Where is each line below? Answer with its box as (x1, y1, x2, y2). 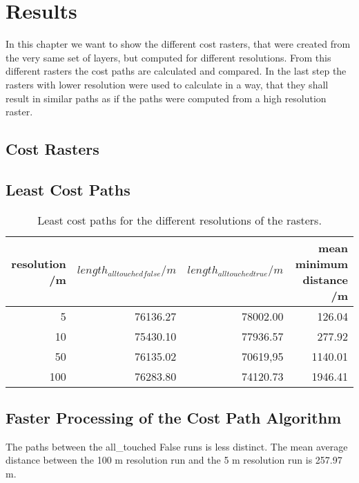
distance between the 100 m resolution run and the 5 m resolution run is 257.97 (6, 453, 342, 467)
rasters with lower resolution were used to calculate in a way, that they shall (6, 77, 329, 91)
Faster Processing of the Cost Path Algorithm (6, 407, 342, 428)
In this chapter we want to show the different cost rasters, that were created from (6, 37, 351, 51)
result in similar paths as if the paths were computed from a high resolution (6, 91, 327, 105)
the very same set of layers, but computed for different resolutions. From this (6, 50, 331, 64)
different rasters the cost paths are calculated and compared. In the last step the (6, 64, 347, 78)
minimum (295, 255, 348, 272)
